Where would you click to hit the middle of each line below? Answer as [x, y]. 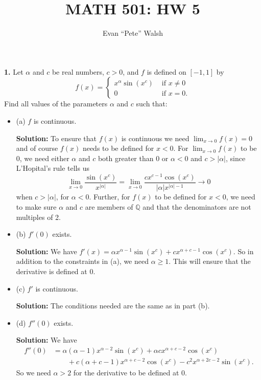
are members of [109, 206]
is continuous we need [155, 138]
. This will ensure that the [210, 261]
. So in [243, 251]
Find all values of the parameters [56, 104]
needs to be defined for [118, 148]
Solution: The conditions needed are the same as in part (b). [113, 306]
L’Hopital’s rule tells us [53, 168]
